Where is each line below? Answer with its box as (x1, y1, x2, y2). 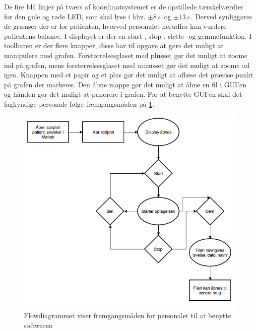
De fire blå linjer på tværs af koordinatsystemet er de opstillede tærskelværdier (4, 1, 244, 11)
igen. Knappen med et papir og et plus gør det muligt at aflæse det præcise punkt (4, 69, 254, 80)
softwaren (24, 320, 53, 330)
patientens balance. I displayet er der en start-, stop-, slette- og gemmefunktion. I (4, 30, 252, 41)
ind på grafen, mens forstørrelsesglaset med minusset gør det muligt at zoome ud (4, 60, 250, 70)
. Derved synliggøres (191, 11, 253, 21)
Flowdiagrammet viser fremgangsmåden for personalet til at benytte (24, 310, 231, 320)
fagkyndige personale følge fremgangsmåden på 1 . (4, 98, 154, 109)
